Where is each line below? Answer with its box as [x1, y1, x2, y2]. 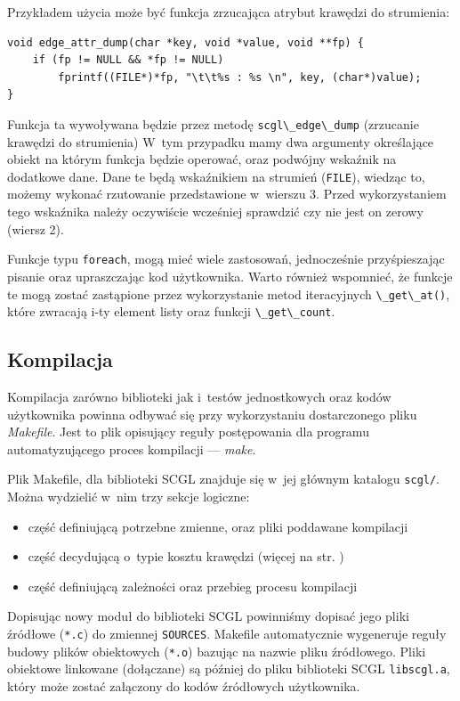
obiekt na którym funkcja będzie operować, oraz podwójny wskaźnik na [7, 150, 397, 168]
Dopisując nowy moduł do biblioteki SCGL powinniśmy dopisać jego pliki [7, 607, 409, 625]
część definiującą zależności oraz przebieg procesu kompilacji [28, 576, 358, 595]
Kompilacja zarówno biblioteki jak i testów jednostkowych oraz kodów [7, 387, 391, 406]
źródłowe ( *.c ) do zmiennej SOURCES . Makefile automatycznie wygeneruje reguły [7, 624, 447, 643]
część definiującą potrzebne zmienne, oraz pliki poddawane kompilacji [28, 517, 408, 535]
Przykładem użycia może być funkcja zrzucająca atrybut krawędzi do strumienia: [7, 3, 450, 20]
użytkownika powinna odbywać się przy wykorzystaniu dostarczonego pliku [7, 404, 417, 423]
